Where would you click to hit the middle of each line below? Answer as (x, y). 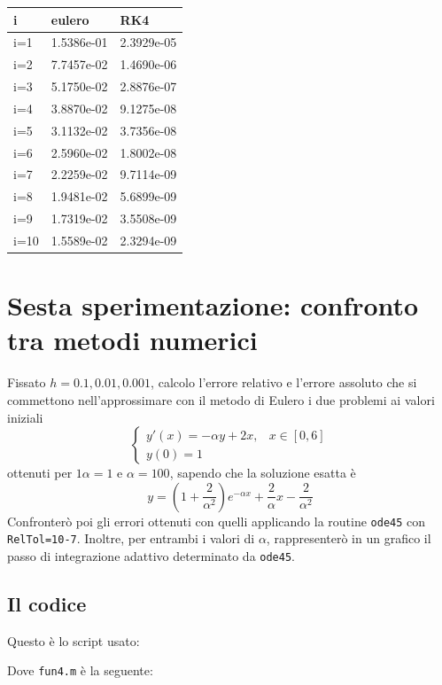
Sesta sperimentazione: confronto (213, 305)
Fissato (27, 382)
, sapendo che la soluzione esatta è (263, 473)
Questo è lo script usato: (74, 640)
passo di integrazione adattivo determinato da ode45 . (151, 556)
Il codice (47, 604)
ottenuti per (40, 473)
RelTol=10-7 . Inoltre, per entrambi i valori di (131, 538)
